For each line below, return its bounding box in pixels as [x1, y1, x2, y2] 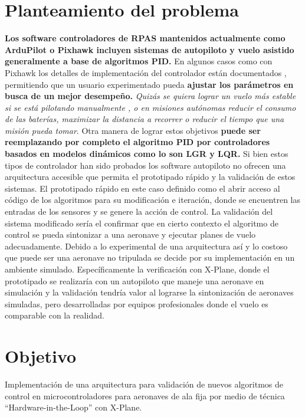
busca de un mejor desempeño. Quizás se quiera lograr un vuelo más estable [5, 90, 296, 102]
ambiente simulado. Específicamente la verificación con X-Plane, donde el [5, 263, 270, 275]
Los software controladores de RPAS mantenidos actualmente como [5, 32, 286, 44]
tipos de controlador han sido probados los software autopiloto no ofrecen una [5, 159, 286, 171]
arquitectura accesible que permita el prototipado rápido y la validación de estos [5, 170, 296, 183]
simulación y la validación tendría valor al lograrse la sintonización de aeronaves [5, 286, 294, 298]
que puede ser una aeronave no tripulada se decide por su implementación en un [5, 251, 295, 264]
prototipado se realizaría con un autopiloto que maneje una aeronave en [5, 274, 264, 287]
